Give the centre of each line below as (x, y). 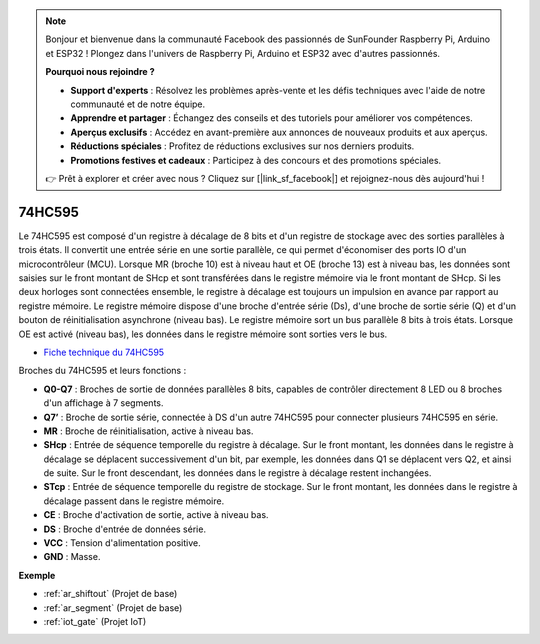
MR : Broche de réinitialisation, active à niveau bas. (148, 431)
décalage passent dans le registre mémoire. (134, 501)
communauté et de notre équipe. (138, 104)
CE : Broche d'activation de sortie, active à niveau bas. (156, 515)
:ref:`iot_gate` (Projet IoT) (95, 621)
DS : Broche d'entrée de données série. (125, 529)
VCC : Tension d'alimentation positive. (122, 543)
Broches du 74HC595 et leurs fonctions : (102, 371)
